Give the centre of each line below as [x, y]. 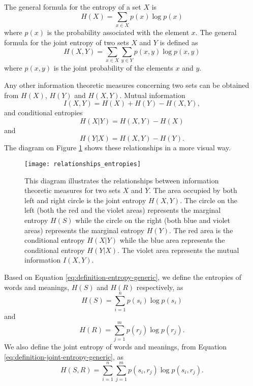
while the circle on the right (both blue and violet [153, 220]
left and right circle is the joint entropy [85, 200]
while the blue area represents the [172, 240]
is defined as [179, 42]
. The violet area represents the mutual [178, 250]
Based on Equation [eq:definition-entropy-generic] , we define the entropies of [123, 277]
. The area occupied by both [193, 190]
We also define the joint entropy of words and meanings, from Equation [116, 347]
